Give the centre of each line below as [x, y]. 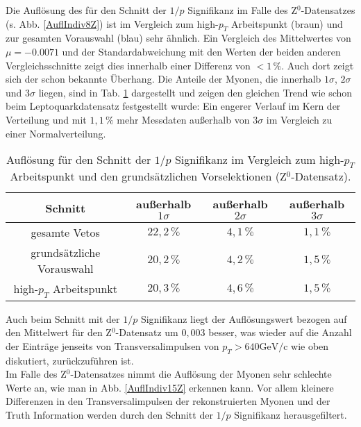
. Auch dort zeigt [318, 65]
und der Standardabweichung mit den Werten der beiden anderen [201, 51]
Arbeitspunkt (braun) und [287, 23]
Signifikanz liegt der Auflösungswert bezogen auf [244, 318]
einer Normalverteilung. [56, 133]
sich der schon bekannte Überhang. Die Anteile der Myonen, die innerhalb [163, 79]
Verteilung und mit [46, 119]
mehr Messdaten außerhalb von [183, 119]
